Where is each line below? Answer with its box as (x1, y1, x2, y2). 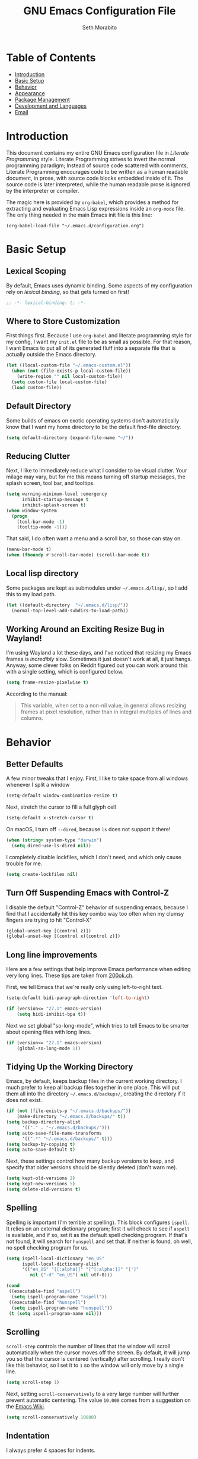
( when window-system (6, 508, 58, 514)
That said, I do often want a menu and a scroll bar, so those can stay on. (6, 535, 182, 542)
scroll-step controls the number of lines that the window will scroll (6, 1343, 171, 1350)
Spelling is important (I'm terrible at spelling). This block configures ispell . (6, 1219, 190, 1226)
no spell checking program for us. (6, 1244, 89, 1251)
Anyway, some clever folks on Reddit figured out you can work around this (6, 662, 188, 669)
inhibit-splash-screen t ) (21, 502, 86, 508)
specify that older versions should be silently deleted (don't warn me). (6, 1164, 178, 1171)
